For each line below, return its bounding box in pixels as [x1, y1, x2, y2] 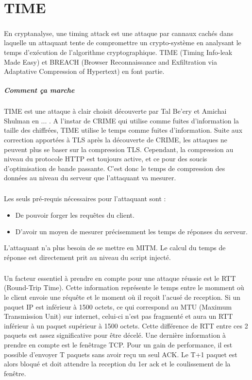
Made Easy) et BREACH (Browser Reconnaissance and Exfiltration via [4, 56, 217, 67]
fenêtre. [4, 368, 26, 378]
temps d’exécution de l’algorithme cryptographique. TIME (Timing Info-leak [4, 47, 233, 57]
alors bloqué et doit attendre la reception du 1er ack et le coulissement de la [4, 359, 231, 369]
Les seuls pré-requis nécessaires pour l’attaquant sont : [4, 193, 166, 204]
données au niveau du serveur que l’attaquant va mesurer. [4, 173, 176, 183]
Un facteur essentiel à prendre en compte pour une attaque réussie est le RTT [4, 273, 236, 283]
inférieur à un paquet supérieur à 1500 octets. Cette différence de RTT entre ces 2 [4, 320, 248, 330]
